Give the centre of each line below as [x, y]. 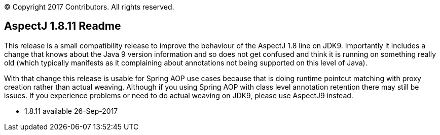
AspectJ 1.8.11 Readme [63, 26]
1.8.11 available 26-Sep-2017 [71, 111]
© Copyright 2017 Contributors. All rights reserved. [89, 7]
